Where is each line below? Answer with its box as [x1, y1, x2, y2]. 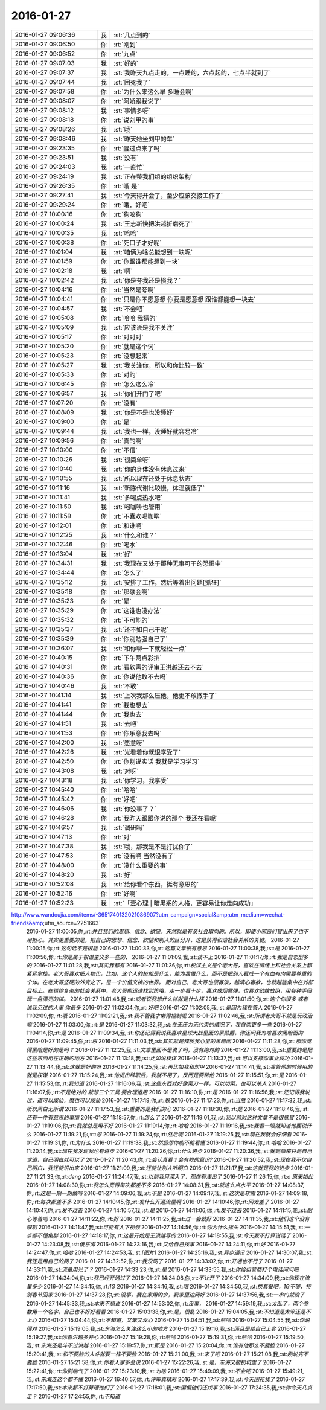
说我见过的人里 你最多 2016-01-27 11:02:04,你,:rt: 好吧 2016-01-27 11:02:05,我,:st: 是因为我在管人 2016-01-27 [26, 1004, 293, 1011]
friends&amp [11, 919, 43, 926]
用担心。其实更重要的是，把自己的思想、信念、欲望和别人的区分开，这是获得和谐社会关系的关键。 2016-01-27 [26, 936, 300, 943]
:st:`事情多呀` [113, 106, 151, 115]
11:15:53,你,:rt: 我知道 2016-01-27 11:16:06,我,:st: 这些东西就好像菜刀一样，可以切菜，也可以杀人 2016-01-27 [34, 1080, 297, 1087]
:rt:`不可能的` [113, 616, 150, 624]
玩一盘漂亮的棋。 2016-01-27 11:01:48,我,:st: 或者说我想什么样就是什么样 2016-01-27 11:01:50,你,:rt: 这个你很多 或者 [26, 995, 308, 1002]
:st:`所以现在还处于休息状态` [113, 474, 193, 482]
